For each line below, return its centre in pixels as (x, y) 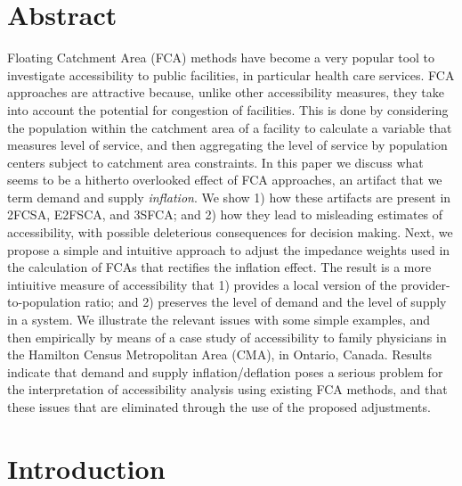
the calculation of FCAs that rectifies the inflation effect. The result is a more (219, 267)
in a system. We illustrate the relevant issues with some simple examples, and (219, 320)
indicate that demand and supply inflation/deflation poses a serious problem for (225, 371)
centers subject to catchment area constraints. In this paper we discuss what (215, 162)
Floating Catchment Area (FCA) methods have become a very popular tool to (221, 58)
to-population (44, 302)
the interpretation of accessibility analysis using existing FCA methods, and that (227, 389)
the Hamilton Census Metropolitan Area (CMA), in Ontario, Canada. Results (220, 354)
